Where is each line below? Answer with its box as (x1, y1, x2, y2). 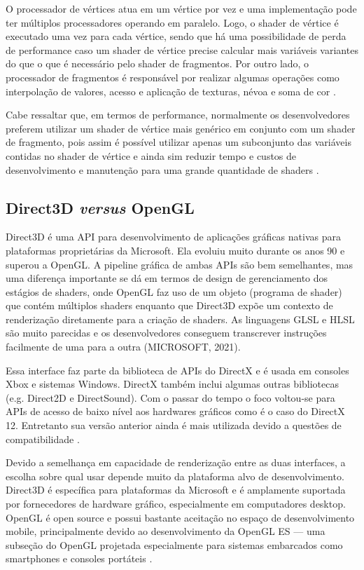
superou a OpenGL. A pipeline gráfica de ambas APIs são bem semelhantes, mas (6, 257, 353, 271)
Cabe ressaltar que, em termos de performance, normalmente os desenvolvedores (6, 107, 350, 122)
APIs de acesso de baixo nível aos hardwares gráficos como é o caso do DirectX (6, 404, 345, 419)
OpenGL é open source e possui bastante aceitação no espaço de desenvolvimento (6, 510, 355, 524)
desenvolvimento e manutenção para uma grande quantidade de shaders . (6, 162, 319, 177)
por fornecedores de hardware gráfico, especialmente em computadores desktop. (6, 496, 346, 511)
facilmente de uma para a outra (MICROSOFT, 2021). (6, 339, 241, 354)
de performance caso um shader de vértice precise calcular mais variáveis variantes (6, 42, 358, 57)
